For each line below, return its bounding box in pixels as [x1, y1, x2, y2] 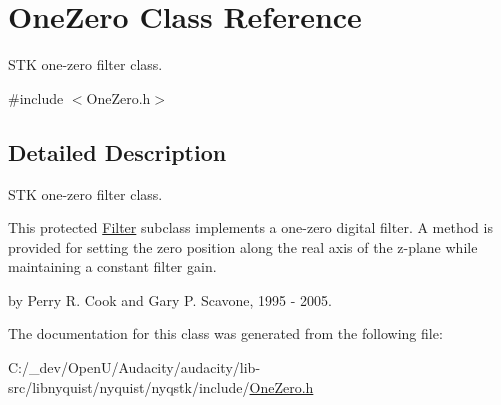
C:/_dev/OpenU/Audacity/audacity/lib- [8, 357, 261, 378]
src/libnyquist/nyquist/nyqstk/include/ [8, 376, 250, 397]
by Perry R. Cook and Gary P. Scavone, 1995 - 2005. [8, 289, 332, 310]
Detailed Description [8, 136, 227, 167]
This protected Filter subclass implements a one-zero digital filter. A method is [8, 217, 493, 238]
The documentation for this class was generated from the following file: [8, 323, 443, 344]
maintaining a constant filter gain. [8, 256, 217, 277]
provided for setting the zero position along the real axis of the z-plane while [8, 236, 478, 257]
